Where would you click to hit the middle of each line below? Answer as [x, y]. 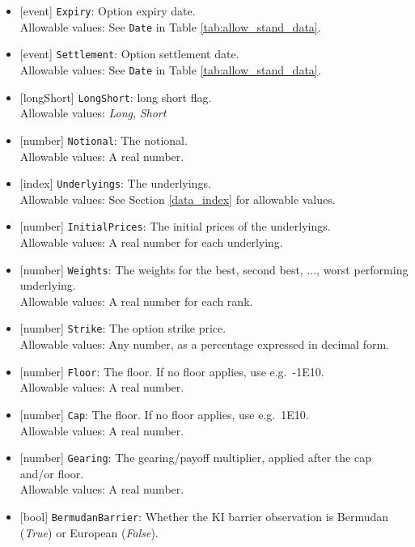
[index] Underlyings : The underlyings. [115, 183]
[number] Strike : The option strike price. [123, 328]
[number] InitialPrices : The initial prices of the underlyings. [175, 226]
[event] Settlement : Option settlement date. [129, 54]
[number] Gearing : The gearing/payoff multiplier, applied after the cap [195, 458]
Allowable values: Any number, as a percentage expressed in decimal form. [204, 344]
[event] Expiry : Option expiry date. [108, 11]
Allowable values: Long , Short [93, 113]
